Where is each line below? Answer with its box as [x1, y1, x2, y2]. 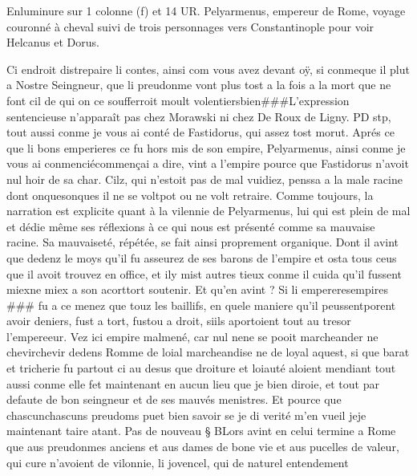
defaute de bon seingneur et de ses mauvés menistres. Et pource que [6, 391, 342, 408]
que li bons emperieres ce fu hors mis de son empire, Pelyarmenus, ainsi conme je [6, 139, 406, 156]
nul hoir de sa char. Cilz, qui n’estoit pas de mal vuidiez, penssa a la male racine [6, 170, 403, 187]
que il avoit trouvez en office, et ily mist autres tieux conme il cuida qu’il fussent [6, 265, 403, 282]
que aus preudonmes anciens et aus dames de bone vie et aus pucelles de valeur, [6, 438, 399, 455]
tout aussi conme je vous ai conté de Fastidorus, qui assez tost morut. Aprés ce [6, 124, 395, 140]
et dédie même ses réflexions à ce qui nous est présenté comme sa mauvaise [6, 218, 375, 234]
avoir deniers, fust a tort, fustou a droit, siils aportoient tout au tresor [6, 312, 351, 329]
